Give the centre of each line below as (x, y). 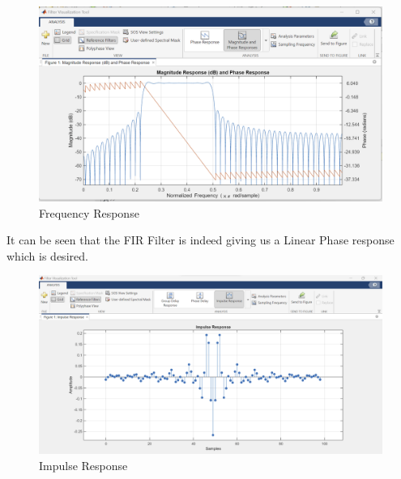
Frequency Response (89, 212)
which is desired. (47, 255)
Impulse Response (83, 466)
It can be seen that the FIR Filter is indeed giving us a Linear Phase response (200, 240)
